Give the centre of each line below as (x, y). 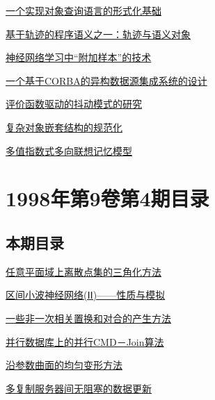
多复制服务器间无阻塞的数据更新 (79, 388)
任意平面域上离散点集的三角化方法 (83, 271)
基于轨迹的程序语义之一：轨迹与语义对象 (98, 34)
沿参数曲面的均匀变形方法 (64, 365)
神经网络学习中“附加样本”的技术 (79, 57)
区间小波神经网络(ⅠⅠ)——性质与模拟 (86, 295)
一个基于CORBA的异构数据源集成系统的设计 (106, 80)
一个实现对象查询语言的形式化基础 (83, 10)
